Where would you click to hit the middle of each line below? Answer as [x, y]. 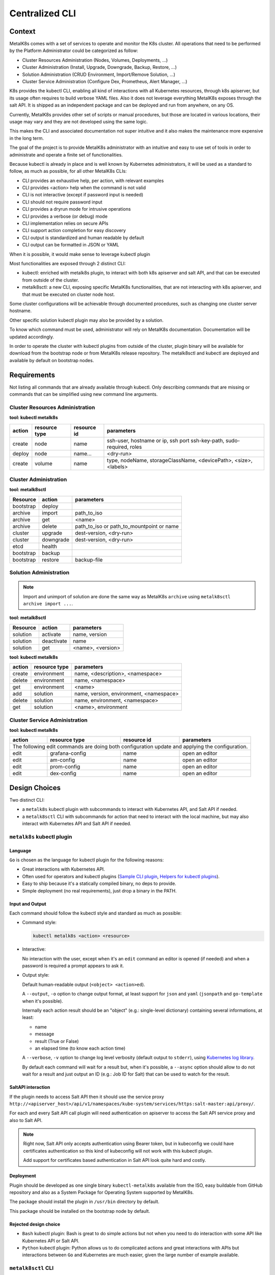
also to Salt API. [26, 1120]
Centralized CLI [43, 13]
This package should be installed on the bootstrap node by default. [80, 1211]
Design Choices [35, 788]
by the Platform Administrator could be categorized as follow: [74, 50]
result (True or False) [57, 1041]
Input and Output [28, 904]
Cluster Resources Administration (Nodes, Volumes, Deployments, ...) [95, 60]
